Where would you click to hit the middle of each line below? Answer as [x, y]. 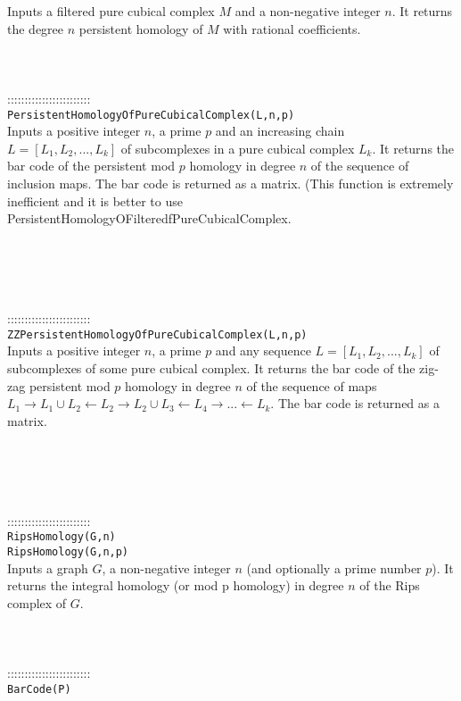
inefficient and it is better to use [95, 200]
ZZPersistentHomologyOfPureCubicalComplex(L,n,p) [157, 334]
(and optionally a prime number [334, 567]
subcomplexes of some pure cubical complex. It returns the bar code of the [211, 368]
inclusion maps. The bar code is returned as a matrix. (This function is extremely [230, 183]
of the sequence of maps [312, 385]
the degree [36, 28]
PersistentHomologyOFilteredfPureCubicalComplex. [149, 218]
